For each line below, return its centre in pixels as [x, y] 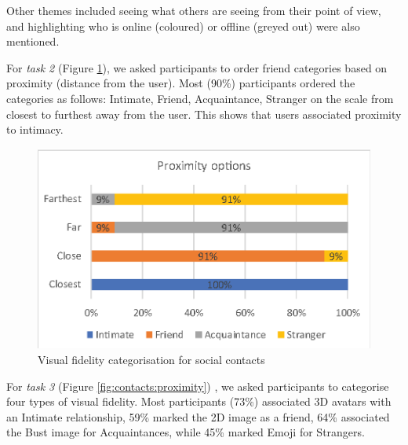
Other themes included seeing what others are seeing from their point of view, [194, 10]
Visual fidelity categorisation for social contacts [151, 359]
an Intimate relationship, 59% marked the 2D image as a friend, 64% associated [198, 416]
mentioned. [33, 41]
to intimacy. [35, 129]
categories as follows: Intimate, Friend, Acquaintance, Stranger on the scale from [200, 98]
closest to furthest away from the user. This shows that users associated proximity [204, 114]
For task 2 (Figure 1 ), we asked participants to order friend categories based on [197, 67]
